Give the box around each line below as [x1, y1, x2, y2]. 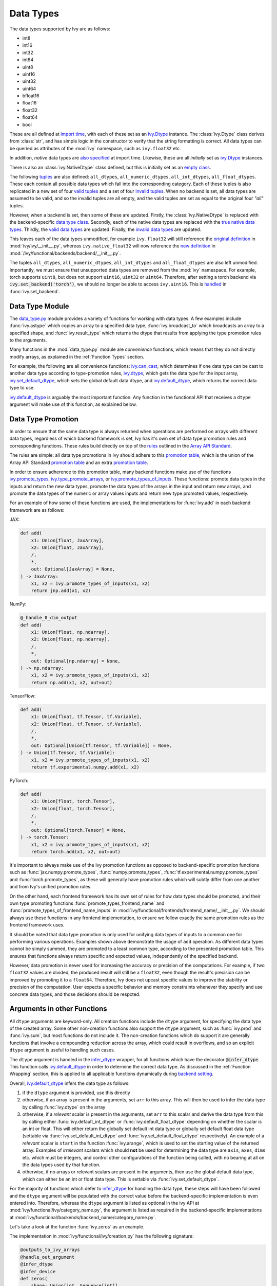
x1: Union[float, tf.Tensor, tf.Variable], [31, 714, 142, 720]
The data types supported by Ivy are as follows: [9, 26, 110, 32]
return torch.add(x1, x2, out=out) [31, 849, 121, 855]
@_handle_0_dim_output [20, 615, 77, 621]
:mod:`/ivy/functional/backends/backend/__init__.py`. [9, 250, 121, 256]
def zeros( [20, 1276, 48, 1282]
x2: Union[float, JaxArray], [31, 545, 105, 550]
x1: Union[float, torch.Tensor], [31, 798, 115, 805]
